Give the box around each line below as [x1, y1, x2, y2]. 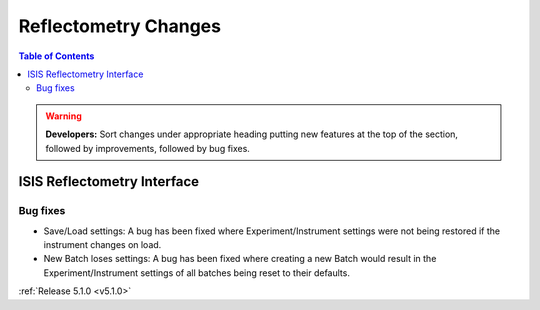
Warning [45, 110, 82, 122]
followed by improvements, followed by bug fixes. [45, 142, 250, 154]
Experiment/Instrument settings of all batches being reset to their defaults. [43, 266, 350, 279]
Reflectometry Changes [18, 15, 222, 37]
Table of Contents [18, 50, 95, 62]
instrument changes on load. [43, 239, 162, 251]
